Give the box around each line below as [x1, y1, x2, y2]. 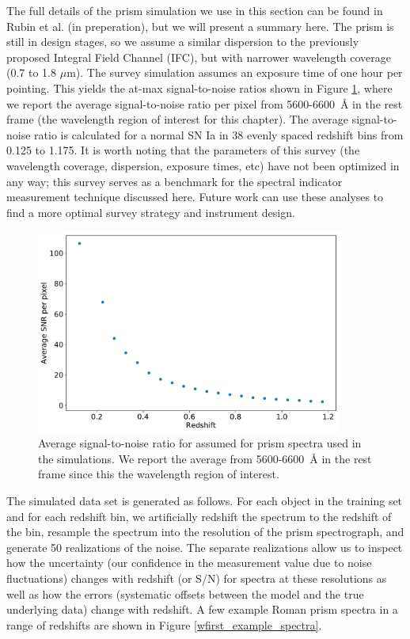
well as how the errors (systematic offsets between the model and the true [6, 585, 364, 602]
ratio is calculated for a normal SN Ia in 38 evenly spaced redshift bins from [34, 126, 404, 143]
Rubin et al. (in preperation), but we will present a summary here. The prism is [6, 17, 394, 34]
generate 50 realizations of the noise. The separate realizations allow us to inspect [6, 538, 403, 555]
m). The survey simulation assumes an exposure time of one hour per [66, 64, 403, 81]
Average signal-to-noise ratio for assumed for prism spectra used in [38, 435, 362, 451]
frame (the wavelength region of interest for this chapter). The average [6, 111, 349, 127]
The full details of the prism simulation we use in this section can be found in [6, 2, 383, 18]
